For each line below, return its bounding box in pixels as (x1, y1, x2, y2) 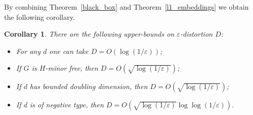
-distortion (180, 28, 213, 39)
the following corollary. (4, 11, 75, 22)
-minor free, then (45, 63, 99, 73)
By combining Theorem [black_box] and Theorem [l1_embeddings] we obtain (4, 2, 249, 12)
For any (16, 45, 41, 56)
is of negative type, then (29, 99, 104, 110)
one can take (49, 45, 88, 56)
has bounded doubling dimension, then (29, 81, 148, 92)
